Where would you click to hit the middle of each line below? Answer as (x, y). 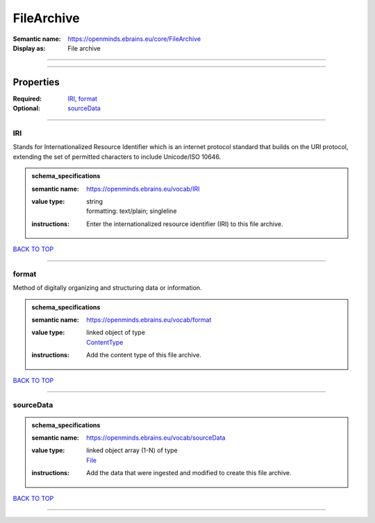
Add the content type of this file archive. (144, 355)
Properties (36, 82)
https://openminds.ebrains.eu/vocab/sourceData (156, 438)
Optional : (27, 108)
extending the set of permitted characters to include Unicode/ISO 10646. (117, 157)
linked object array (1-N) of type (132, 450)
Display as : (29, 48)
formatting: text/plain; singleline (132, 211)
